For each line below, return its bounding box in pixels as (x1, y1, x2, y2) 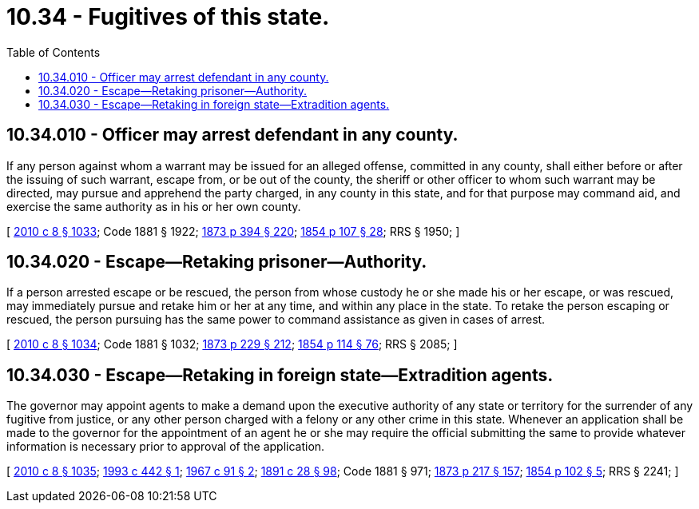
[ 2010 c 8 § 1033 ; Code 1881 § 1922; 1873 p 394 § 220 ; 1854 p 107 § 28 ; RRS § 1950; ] (6, 224, 460, 238)
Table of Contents (6, 45, 101, 59)
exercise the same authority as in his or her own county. (6, 199, 301, 213)
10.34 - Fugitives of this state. (6, 3, 330, 30)
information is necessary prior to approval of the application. (6, 439, 325, 454)
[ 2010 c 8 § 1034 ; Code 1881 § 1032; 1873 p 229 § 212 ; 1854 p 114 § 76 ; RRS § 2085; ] (6, 337, 458, 352)
